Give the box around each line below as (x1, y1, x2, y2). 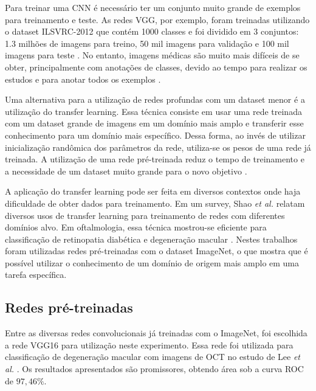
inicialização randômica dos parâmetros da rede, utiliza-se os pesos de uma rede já (5, 140, 311, 153)
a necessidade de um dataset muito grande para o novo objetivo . (5, 164, 247, 177)
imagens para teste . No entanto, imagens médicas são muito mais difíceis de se (5, 49, 300, 61)
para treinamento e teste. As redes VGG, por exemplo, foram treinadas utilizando (5, 13, 310, 26)
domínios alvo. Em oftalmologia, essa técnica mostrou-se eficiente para (5, 221, 267, 234)
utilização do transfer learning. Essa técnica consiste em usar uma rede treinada (5, 105, 302, 117)
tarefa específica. (5, 268, 67, 281)
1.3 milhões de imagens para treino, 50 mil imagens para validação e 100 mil (5, 36, 289, 49)
